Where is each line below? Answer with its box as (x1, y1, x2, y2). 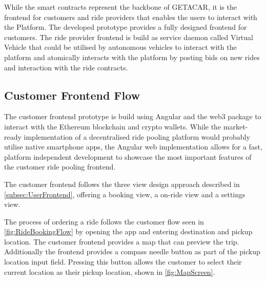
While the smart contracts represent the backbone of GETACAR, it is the (4, 2, 237, 12)
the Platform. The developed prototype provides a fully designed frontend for (4, 22, 247, 32)
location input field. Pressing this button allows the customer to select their (4, 256, 242, 267)
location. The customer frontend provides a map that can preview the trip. (4, 236, 239, 247)
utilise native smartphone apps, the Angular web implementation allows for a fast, (4, 141, 262, 152)
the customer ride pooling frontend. (4, 161, 116, 172)
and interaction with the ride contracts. (4, 62, 128, 72)
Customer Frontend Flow (4, 87, 140, 103)
